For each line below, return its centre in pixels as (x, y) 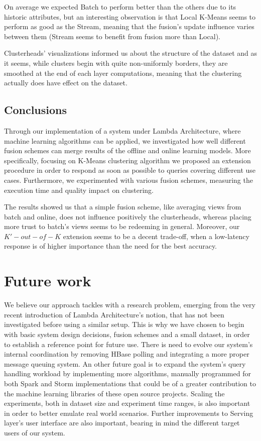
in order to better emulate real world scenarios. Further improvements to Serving (129, 413)
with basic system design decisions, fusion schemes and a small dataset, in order (127, 334)
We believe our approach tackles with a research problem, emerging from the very (130, 305)
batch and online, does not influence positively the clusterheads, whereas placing (128, 216)
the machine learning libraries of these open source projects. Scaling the (114, 393)
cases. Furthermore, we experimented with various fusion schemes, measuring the (128, 180)
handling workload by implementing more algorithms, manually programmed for (127, 373)
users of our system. (35, 432)
